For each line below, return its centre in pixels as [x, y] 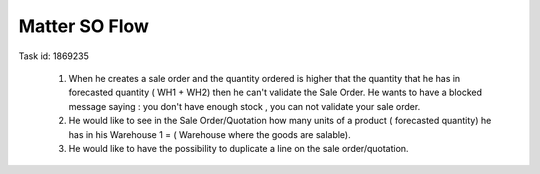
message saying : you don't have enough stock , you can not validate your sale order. [244, 106]
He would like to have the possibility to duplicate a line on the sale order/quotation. [238, 148]
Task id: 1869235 [54, 56]
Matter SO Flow [84, 26]
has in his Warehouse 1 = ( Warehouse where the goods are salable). [209, 134]
